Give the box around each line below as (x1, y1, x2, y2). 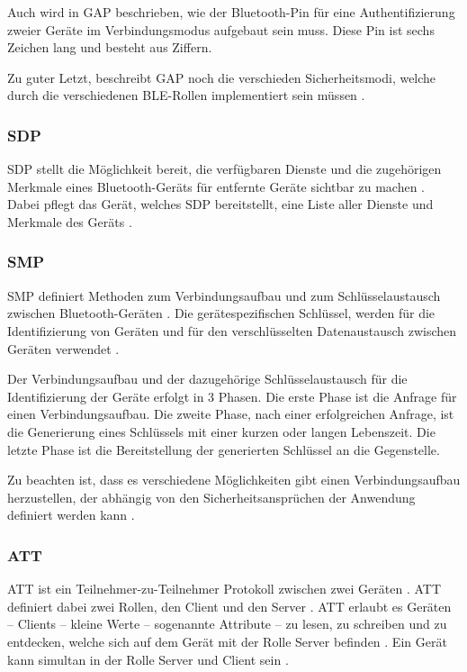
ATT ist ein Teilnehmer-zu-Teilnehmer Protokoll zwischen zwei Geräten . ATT (7, 579, 442, 598)
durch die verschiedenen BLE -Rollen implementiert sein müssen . (7, 86, 365, 104)
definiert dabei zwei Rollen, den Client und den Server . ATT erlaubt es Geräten (7, 596, 452, 615)
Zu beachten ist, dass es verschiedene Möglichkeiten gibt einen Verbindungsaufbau (7, 470, 461, 489)
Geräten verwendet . (7, 339, 120, 358)
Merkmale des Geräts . (7, 212, 132, 231)
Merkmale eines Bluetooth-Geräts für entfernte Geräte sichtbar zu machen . (7, 177, 426, 195)
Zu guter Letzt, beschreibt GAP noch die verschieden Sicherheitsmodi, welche (7, 68, 436, 86)
